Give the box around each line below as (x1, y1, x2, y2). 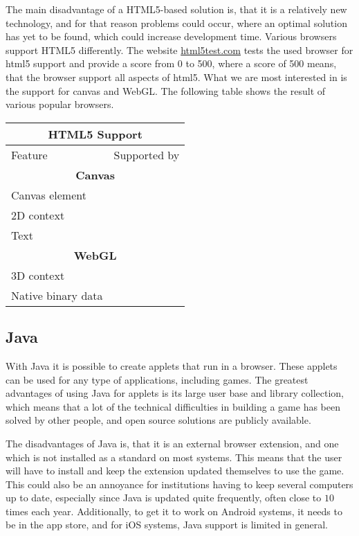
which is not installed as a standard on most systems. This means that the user (6, 449, 342, 464)
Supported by (113, 146, 180, 163)
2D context (11, 206, 65, 223)
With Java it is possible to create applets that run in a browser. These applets (6, 358, 338, 373)
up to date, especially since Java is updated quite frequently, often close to (6, 490, 322, 505)
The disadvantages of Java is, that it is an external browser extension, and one (6, 436, 339, 450)
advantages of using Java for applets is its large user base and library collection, (6, 386, 344, 400)
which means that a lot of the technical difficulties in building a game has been (6, 399, 340, 413)
